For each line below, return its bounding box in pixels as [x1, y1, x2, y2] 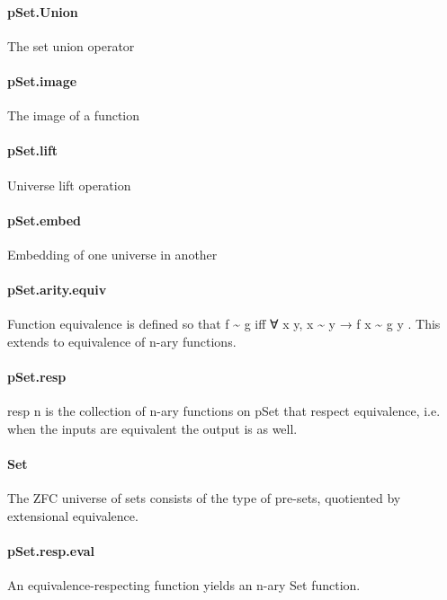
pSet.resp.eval [7, 542, 95, 560]
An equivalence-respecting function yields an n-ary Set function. [7, 576, 361, 595]
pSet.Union [7, 2, 78, 21]
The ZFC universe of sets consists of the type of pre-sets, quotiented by [7, 489, 401, 507]
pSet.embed [7, 210, 82, 229]
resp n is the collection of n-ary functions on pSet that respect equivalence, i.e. [7, 401, 441, 420]
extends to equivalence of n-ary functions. [7, 331, 237, 350]
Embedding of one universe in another [7, 244, 218, 263]
